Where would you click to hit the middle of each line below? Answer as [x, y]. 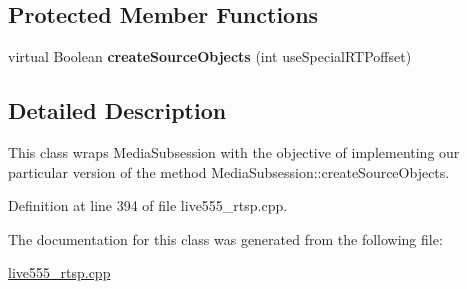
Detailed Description [117, 110]
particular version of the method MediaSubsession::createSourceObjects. [229, 171]
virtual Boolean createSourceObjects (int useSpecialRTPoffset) [210, 56]
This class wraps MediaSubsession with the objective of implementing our [234, 152]
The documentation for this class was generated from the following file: [225, 238]
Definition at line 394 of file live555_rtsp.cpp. [148, 205]
